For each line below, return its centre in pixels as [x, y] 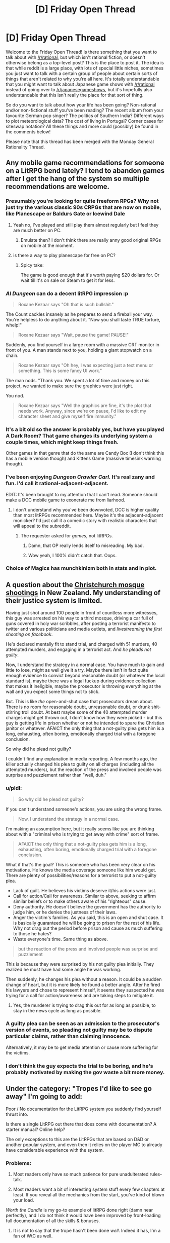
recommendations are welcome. [58, 187]
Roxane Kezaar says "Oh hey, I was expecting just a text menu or [86, 365]
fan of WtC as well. [33, 1236]
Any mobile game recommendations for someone [85, 163]
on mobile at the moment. [47, 245]
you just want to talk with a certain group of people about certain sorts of [82, 73]
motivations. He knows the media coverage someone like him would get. [81, 870]
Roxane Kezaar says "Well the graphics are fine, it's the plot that [85, 405]
